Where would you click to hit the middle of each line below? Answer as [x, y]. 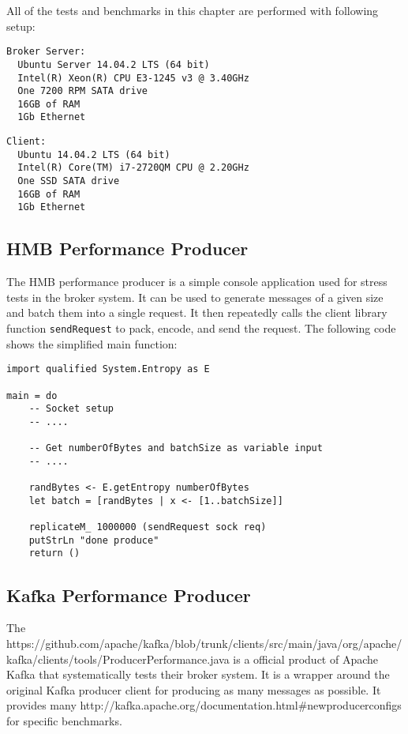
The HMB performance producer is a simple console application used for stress [197, 282]
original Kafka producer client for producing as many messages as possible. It [194, 689]
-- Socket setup [71, 409]
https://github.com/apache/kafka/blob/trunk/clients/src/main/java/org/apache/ [204, 643]
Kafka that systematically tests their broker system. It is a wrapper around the [198, 674]
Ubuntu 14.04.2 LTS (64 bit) [94, 154]
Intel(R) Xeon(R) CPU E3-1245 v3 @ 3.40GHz [133, 78]
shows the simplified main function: [92, 343]
